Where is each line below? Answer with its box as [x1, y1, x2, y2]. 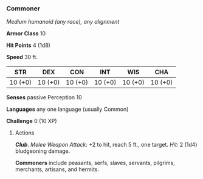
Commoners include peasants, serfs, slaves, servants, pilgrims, [15, 160, 175, 167]
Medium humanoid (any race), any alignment [6, 18, 120, 26]
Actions [15, 129, 35, 136]
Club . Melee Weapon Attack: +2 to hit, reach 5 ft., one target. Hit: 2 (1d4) [15, 141, 198, 149]
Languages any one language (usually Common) [6, 105, 129, 113]
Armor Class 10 [6, 30, 46, 37]
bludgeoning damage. [15, 147, 71, 155]
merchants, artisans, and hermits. [15, 166, 99, 173]
